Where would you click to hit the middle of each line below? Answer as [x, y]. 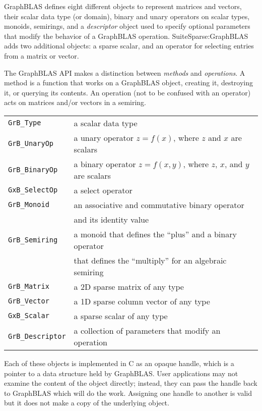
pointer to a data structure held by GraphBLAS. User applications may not [121, 373]
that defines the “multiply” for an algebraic [150, 260]
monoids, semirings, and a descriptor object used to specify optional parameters [127, 26]
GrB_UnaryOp [31, 143]
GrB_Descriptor [37, 336]
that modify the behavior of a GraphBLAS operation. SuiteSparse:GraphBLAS [126, 36]
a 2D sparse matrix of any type [129, 286]
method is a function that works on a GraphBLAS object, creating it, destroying [129, 83]
